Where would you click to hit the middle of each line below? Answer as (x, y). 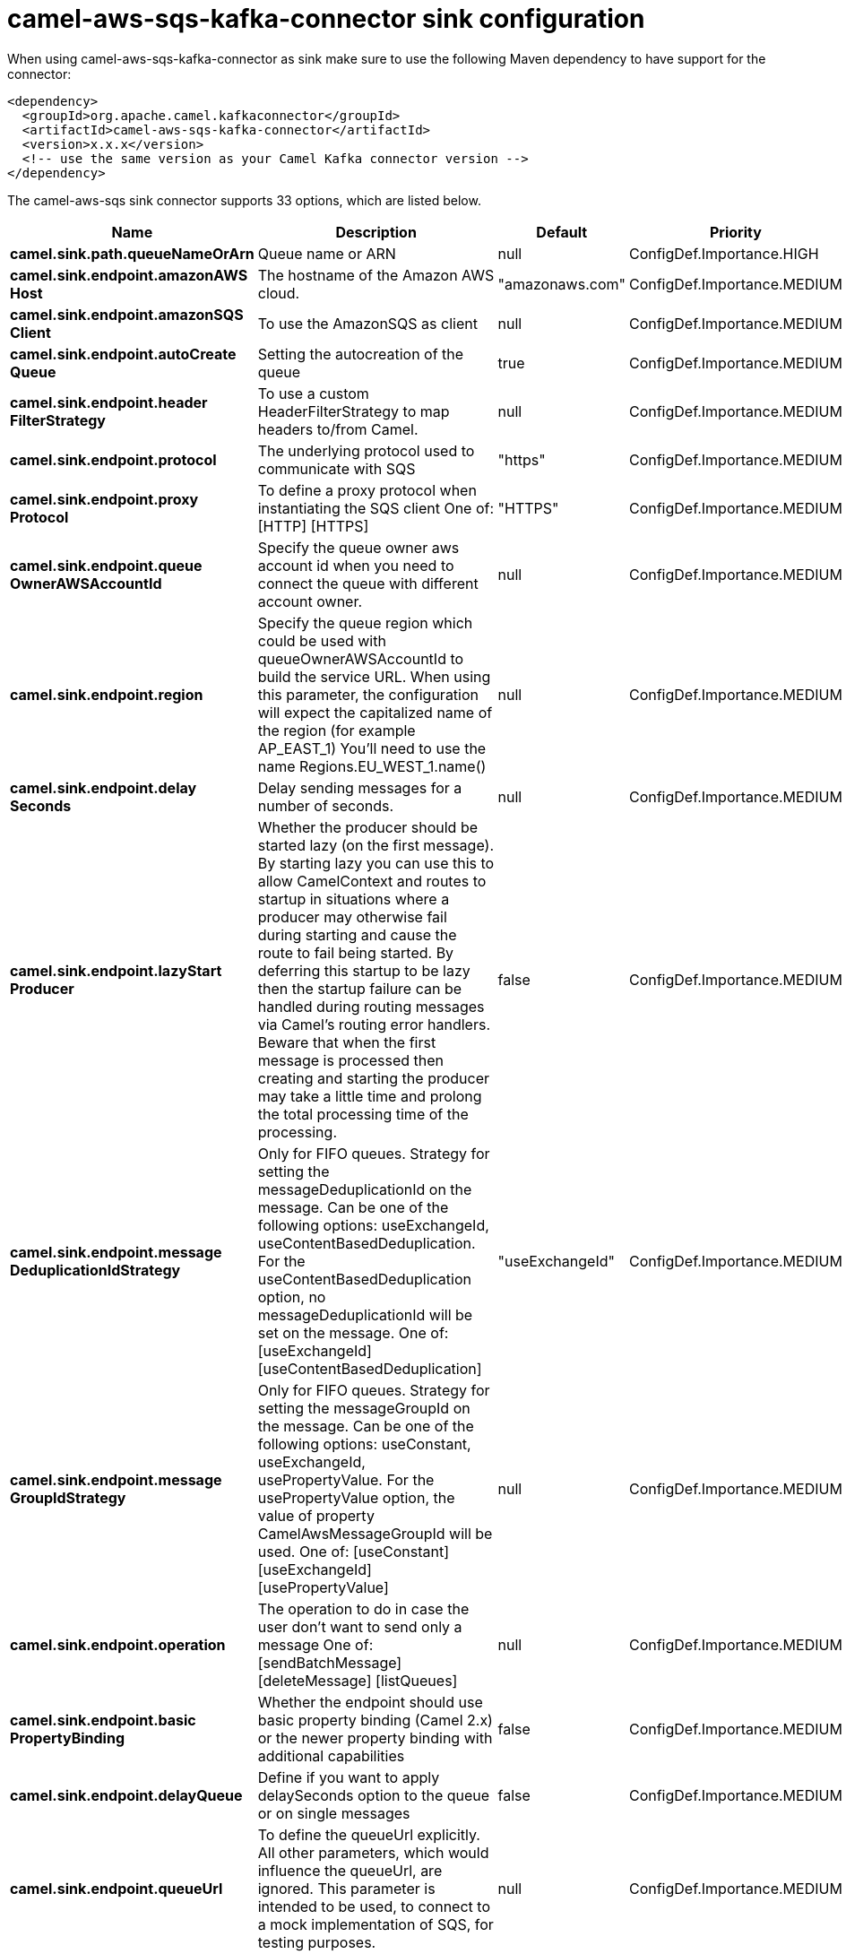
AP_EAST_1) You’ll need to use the (372, 748)
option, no (292, 1297)
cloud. (279, 293)
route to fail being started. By (356, 952)
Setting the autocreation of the (361, 354)
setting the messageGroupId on (364, 1408)
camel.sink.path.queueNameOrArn (132, 253)
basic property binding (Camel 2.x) (375, 1720)
